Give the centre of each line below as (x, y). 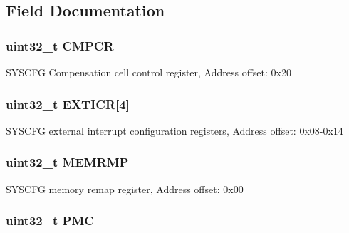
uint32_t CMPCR (60, 45)
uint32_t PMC (50, 221)
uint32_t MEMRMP (67, 162)
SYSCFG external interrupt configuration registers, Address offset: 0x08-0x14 (174, 130)
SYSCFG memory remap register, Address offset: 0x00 (125, 188)
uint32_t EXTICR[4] (68, 104)
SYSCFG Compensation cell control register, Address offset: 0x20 (149, 72)
